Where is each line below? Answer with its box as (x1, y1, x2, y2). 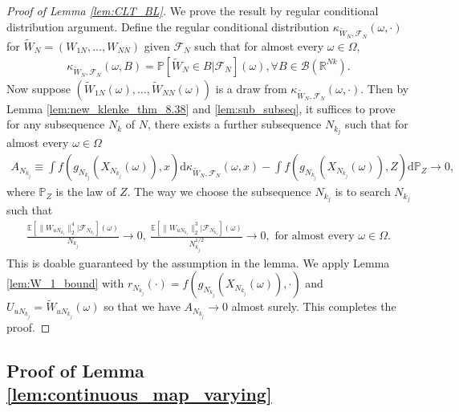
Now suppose (6, 80, 71, 96)
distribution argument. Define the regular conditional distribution (6, 18, 329, 35)
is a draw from (215, 80, 287, 96)
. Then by (360, 80, 409, 96)
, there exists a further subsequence (147, 116, 322, 133)
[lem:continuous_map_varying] (6, 381, 272, 406)
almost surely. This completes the (231, 298, 396, 315)
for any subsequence (6, 116, 105, 133)
